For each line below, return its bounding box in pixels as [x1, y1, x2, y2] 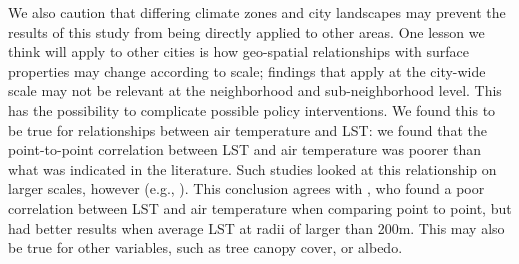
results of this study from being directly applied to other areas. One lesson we [8, 21, 485, 42]
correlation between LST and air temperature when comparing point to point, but [8, 197, 512, 218]
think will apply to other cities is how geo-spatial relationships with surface [8, 41, 470, 62]
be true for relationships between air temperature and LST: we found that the [8, 119, 487, 140]
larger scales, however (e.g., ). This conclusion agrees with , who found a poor [8, 178, 485, 199]
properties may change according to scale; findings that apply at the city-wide [8, 60, 486, 81]
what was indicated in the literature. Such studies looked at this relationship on [8, 158, 497, 179]
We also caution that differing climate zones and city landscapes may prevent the [8, 2, 506, 22]
